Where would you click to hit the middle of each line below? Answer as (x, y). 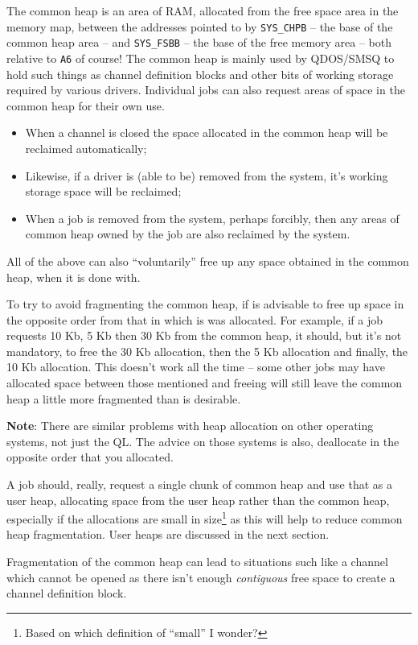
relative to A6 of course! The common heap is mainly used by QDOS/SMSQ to (201, 58)
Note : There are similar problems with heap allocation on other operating (190, 426)
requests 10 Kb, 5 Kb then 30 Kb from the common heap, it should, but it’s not (204, 335)
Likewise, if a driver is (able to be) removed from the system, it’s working (207, 175)
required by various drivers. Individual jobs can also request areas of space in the (206, 90)
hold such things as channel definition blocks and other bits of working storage (200, 74)
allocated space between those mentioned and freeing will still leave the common (205, 383)
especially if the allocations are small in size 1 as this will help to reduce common (205, 517)
